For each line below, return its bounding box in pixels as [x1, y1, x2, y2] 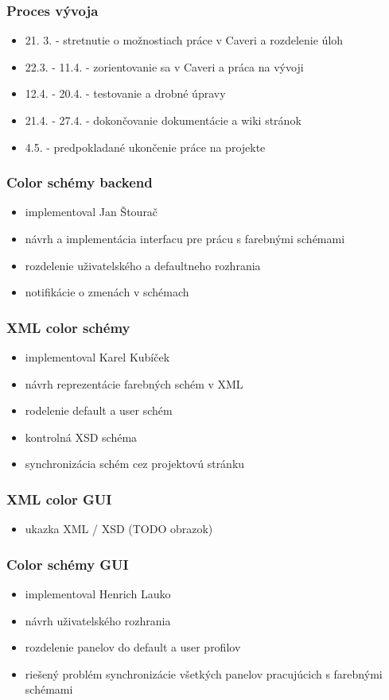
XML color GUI [6, 489, 112, 509]
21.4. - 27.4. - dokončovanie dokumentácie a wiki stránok [25, 112, 301, 128]
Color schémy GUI [6, 554, 129, 574]
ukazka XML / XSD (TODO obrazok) [25, 520, 213, 537]
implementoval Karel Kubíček [25, 349, 170, 365]
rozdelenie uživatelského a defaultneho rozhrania [25, 257, 261, 273]
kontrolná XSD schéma [25, 428, 138, 445]
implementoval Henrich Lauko [25, 586, 171, 601]
